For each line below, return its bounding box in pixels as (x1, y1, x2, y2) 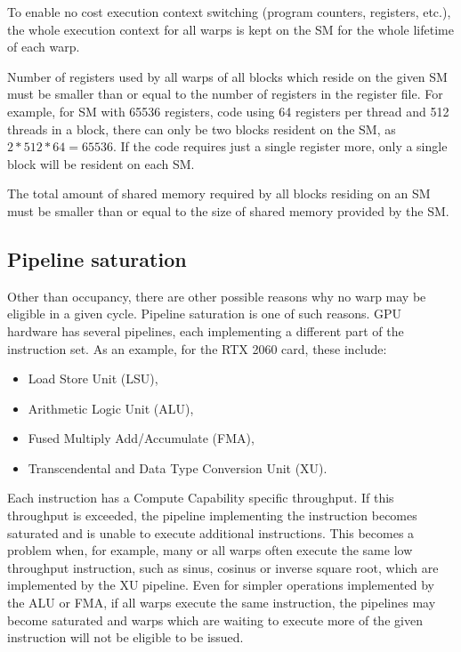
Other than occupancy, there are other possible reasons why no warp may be (7, 286, 426, 305)
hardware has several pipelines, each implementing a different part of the (7, 321, 404, 340)
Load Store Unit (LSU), (28, 369, 158, 388)
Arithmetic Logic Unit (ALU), (28, 398, 194, 417)
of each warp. (7, 37, 80, 56)
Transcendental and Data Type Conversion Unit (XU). (28, 458, 328, 477)
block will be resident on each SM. (7, 154, 195, 173)
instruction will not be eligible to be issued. (7, 628, 244, 647)
